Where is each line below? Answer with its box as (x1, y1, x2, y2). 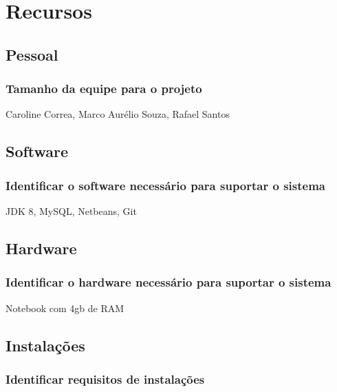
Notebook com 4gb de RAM (6, 300, 124, 315)
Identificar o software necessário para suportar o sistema (6, 176, 325, 194)
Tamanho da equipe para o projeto (6, 80, 202, 97)
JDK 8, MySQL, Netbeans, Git (6, 203, 137, 218)
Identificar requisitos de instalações (6, 370, 205, 387)
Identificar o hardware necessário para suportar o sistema (6, 274, 331, 291)
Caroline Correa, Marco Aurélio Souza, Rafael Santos (6, 107, 230, 121)
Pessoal (6, 43, 58, 65)
